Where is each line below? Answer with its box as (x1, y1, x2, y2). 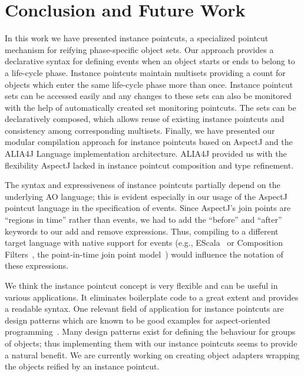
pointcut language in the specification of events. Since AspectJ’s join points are (5, 202, 291, 214)
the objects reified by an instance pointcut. (5, 360, 160, 372)
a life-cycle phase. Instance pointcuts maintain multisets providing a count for (5, 66, 286, 78)
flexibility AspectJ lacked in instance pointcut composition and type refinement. (5, 159, 294, 171)
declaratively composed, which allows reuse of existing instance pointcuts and (5, 113, 285, 125)
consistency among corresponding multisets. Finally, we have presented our (5, 124, 275, 136)
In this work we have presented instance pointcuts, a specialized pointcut (5, 32, 269, 44)
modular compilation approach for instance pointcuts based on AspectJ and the (5, 136, 293, 148)
